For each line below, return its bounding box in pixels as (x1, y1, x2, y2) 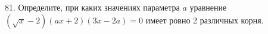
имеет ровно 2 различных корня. (145, 13, 264, 26)
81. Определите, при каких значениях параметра (5, 1, 180, 13)
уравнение (189, 1, 227, 13)
